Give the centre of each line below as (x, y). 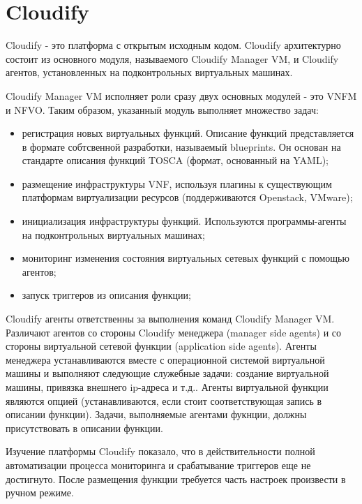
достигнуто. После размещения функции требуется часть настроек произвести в (176, 479)
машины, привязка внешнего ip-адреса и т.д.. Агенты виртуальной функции (167, 387)
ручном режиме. (40, 492)
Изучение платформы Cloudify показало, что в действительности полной (160, 451)
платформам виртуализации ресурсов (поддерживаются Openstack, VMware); (187, 197)
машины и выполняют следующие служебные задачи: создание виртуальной (167, 373)
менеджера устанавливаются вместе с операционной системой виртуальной (165, 359)
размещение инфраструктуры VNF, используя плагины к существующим (177, 183)
